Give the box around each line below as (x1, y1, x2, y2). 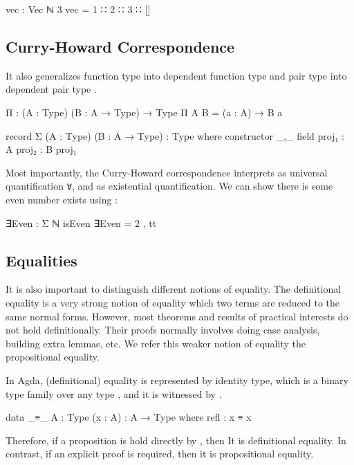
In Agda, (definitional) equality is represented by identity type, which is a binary (6, 372, 348, 387)
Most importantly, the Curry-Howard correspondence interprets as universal (6, 165, 328, 179)
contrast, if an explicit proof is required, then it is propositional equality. (6, 446, 314, 461)
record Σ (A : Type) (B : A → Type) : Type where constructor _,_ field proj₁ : (6, 128, 344, 143)
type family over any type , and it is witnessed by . (6, 386, 222, 401)
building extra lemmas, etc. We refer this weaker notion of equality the (6, 336, 306, 350)
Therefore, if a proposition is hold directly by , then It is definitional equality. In (6, 432, 346, 447)
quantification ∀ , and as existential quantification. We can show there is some (6, 179, 333, 193)
